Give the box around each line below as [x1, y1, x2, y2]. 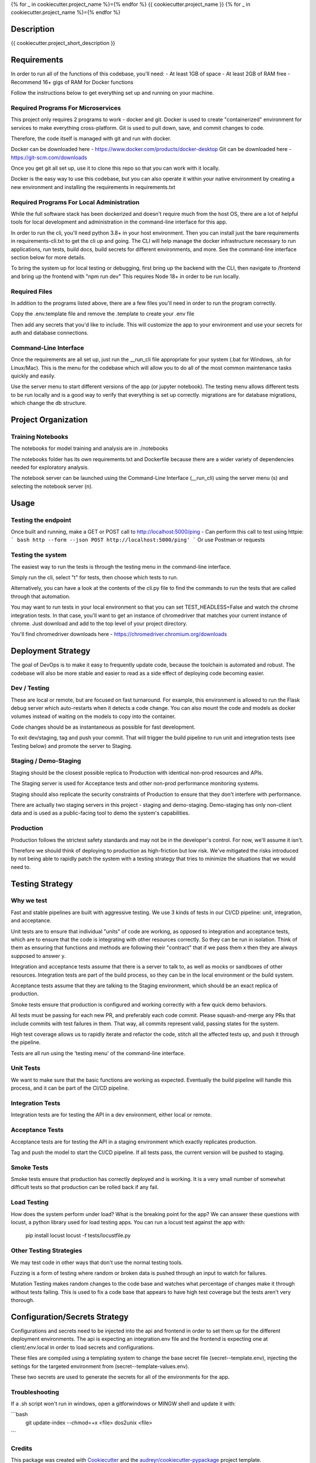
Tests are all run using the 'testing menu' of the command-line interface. [11, 1049, 186, 1056]
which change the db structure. [11, 400, 87, 407]
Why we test [11, 897, 47, 905]
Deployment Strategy [11, 646, 91, 656]
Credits [11, 1444, 32, 1452]
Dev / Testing [11, 684, 50, 692]
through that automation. [11, 593, 71, 600]
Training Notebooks [11, 432, 68, 441]
